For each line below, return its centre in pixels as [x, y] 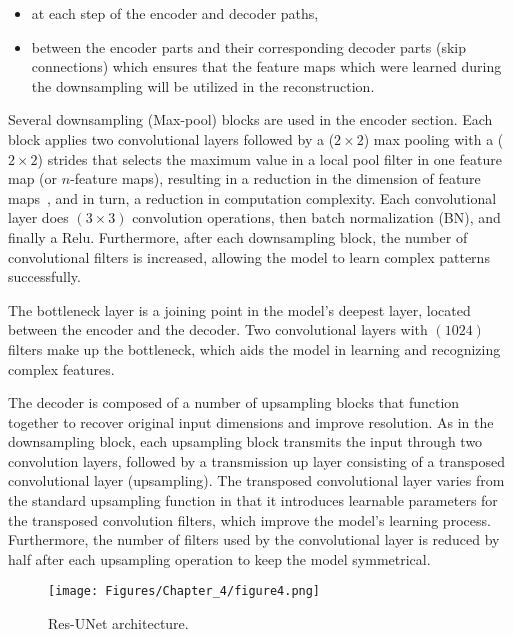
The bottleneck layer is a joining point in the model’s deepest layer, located [239, 309]
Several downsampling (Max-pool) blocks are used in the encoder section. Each [250, 119]
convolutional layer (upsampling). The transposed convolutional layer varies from [256, 480]
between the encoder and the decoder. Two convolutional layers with [218, 329]
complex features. [61, 368]
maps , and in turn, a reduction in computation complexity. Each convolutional [252, 197]
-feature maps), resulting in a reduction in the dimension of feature [275, 178]
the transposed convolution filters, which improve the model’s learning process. [249, 519]
